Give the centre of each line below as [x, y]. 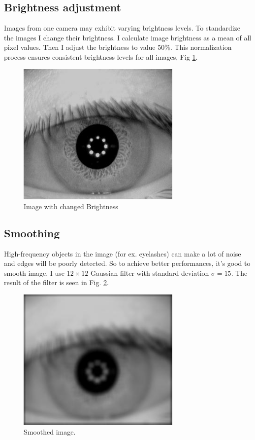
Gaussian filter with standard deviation [150, 273]
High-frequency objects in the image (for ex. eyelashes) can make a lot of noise [123, 253]
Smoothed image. [50, 432]
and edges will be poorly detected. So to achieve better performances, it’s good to [127, 263]
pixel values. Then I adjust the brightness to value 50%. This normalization [118, 47]
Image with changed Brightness [71, 206]
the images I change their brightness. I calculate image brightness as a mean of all [128, 37]
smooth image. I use [34, 273]
